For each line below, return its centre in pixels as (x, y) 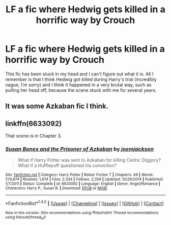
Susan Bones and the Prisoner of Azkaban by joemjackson (80, 149)
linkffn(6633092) (34, 123)
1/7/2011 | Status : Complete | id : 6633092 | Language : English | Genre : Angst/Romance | (83, 184)
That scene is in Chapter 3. (34, 136)
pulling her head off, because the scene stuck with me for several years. (81, 90)
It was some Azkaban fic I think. (57, 106)
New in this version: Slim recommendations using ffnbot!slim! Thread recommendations (82, 213)
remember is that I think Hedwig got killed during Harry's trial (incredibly (81, 79)
